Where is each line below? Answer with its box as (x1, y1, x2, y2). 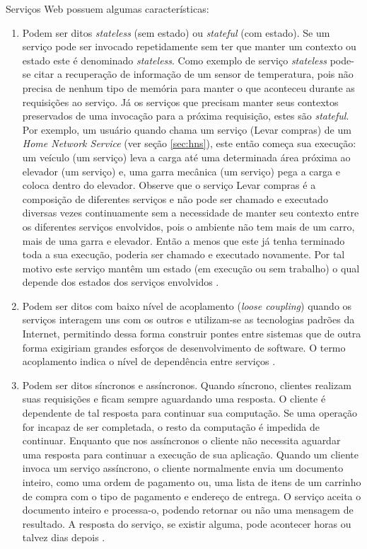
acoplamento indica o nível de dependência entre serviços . (22, 354, 276, 369)
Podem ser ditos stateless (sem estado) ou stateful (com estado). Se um (22, 25, 330, 40)
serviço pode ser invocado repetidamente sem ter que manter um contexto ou (22, 39, 356, 54)
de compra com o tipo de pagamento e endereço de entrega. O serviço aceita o (22, 488, 361, 503)
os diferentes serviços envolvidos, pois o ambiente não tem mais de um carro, (22, 219, 355, 233)
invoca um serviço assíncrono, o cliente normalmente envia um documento (22, 461, 344, 475)
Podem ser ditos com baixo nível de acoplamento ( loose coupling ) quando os (22, 298, 352, 313)
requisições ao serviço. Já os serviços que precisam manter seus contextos (22, 94, 339, 109)
